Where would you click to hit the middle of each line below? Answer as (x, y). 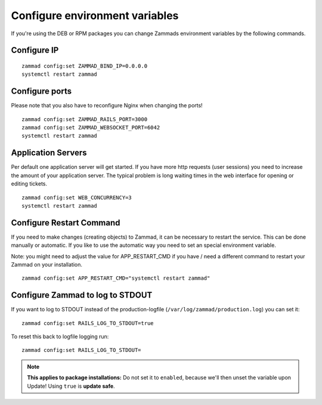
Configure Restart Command (66, 223)
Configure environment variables (95, 16)
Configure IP (35, 50)
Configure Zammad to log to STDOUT (82, 295)
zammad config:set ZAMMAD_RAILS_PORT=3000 (85, 119)
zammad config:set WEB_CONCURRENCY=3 (77, 197)
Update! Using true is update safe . (71, 386)
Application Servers (49, 153)
